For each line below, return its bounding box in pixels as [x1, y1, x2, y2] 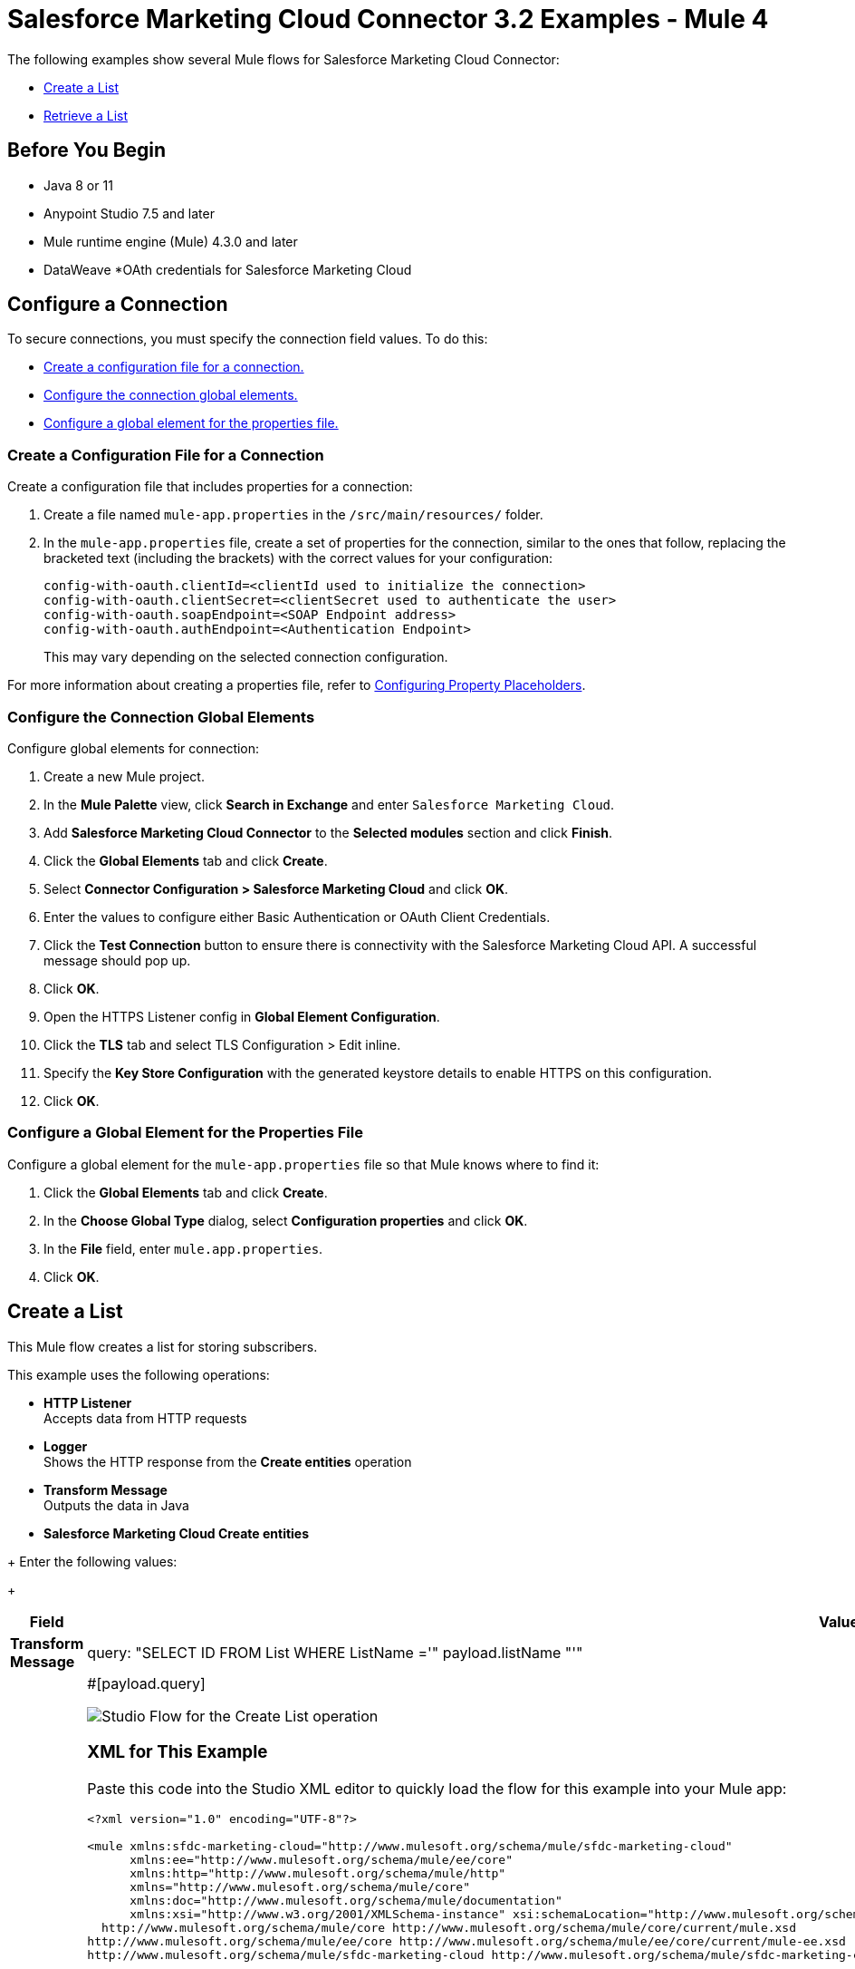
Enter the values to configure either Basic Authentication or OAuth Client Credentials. [43, 908, 551, 925]
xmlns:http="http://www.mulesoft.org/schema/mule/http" [130, 1866, 506, 1880]
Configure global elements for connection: [7, 740, 260, 756]
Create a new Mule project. [43, 768, 205, 784]
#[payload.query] [87, 1673, 206, 1693]
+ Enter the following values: [7, 1553, 178, 1569]
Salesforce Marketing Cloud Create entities [43, 1525, 310, 1541]
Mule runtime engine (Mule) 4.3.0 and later [43, 233, 298, 249]
